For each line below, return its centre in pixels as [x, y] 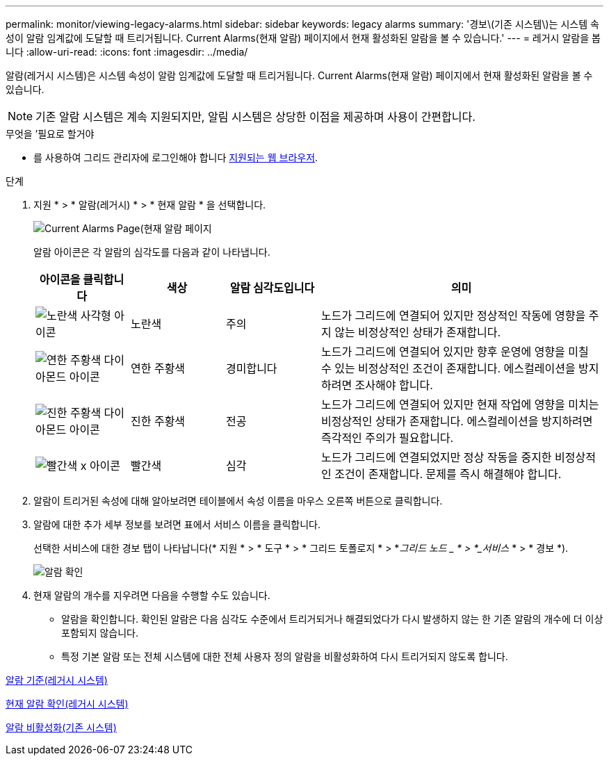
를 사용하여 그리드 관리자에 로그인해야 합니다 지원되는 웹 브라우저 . [176, 157]
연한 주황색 [158, 368]
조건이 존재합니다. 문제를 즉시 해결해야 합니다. [448, 474]
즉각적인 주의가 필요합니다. [387, 438]
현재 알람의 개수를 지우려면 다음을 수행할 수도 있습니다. [152, 595]
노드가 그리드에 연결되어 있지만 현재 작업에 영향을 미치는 [460, 404]
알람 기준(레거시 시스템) [57, 680]
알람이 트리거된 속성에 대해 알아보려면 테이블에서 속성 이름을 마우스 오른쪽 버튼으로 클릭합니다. [238, 501]
